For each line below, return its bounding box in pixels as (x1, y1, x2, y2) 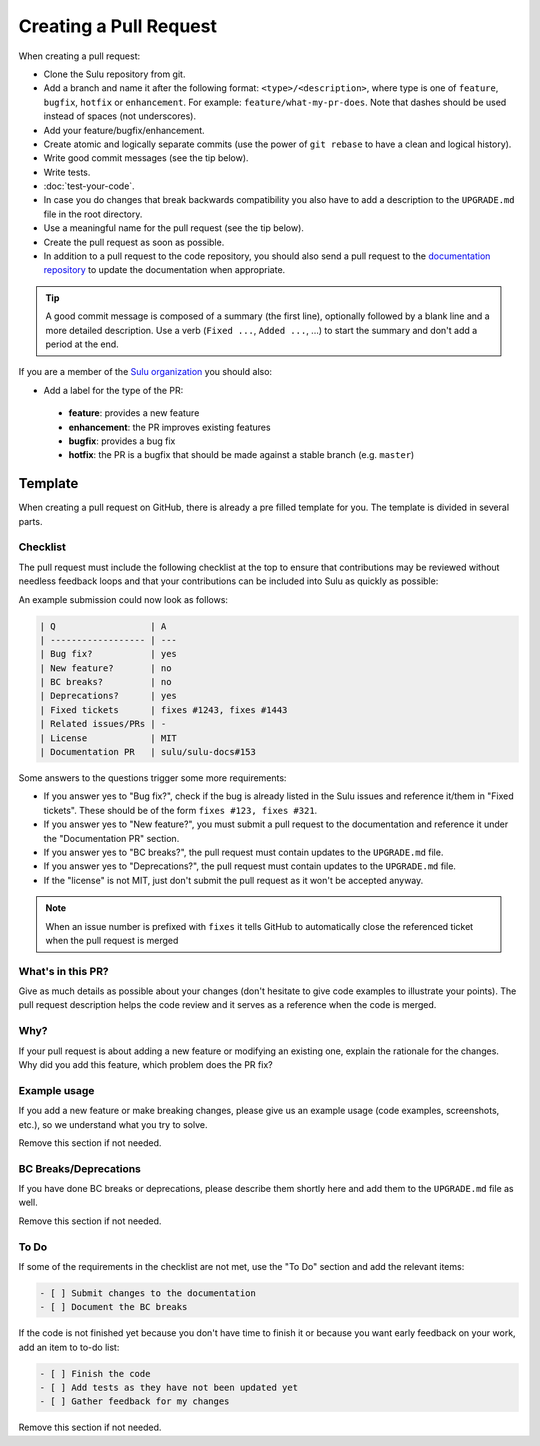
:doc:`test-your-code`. (43, 180, 135, 192)
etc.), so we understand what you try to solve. (18, 1118, 208, 1130)
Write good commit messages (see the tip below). (43, 152, 249, 164)
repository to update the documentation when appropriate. (43, 264, 286, 276)
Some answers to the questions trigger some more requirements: (18, 772, 287, 784)
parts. (18, 515, 43, 527)
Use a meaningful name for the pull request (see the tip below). (43, 222, 305, 234)
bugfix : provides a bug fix (68, 435, 176, 447)
